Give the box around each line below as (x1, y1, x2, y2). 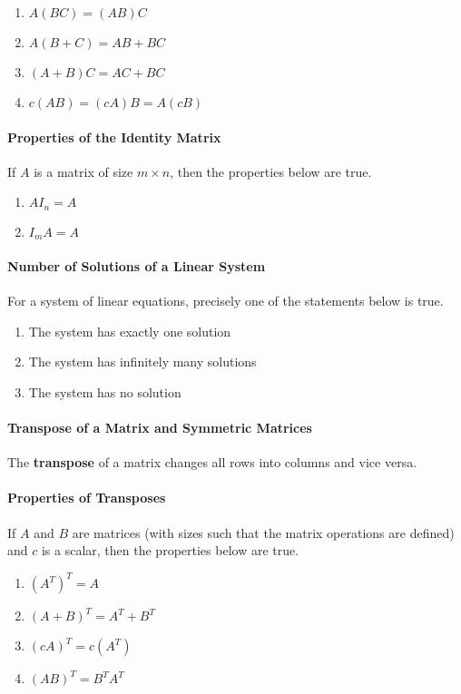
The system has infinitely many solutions (28, 352, 257, 371)
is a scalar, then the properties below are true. (41, 541, 299, 560)
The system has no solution (28, 382, 181, 401)
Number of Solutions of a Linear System (7, 256, 266, 275)
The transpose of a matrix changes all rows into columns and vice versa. (7, 453, 417, 472)
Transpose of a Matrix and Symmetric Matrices (7, 418, 312, 437)
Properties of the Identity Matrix (7, 127, 221, 146)
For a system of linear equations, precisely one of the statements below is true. (7, 291, 444, 310)
